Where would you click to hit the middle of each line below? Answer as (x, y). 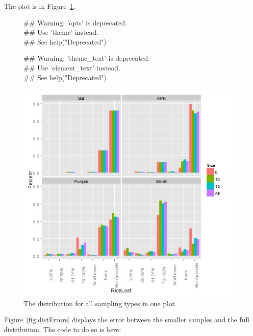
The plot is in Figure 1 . (40, 6)
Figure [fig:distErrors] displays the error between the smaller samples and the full (127, 320)
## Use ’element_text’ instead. (72, 67)
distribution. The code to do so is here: (63, 329)
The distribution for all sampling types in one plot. (100, 303)
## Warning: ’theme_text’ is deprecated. (87, 58)
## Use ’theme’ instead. (61, 32)
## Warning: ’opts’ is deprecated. (76, 22)
